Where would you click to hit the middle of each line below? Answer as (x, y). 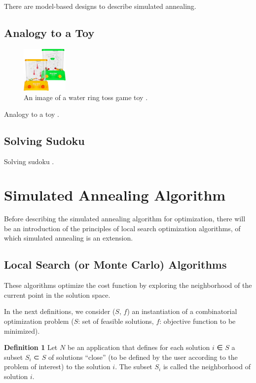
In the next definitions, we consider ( (60, 311)
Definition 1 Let (31, 347)
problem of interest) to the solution (57, 366)
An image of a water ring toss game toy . (86, 97)
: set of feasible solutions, (116, 321)
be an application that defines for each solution (139, 347)
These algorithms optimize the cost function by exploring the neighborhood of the (128, 285)
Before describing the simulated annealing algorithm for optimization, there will (125, 219)
